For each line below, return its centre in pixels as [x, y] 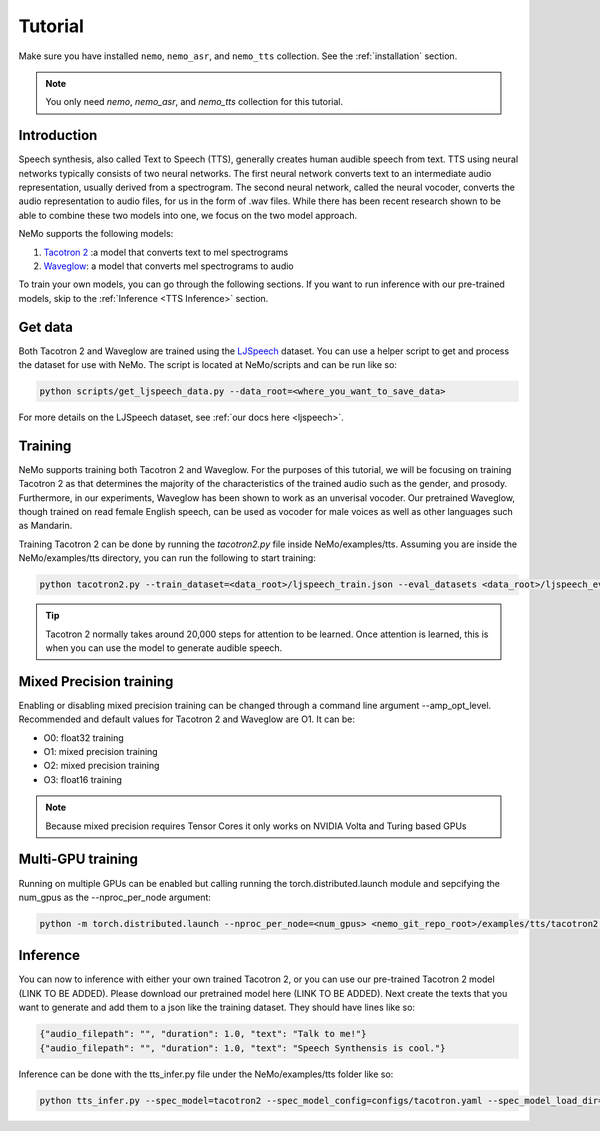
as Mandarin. [45, 526]
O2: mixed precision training [101, 766]
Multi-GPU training [78, 859]
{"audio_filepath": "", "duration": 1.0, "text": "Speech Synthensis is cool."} [242, 1048]
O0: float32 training [83, 737]
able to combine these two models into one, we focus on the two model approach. [188, 215]
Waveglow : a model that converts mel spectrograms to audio [168, 266]
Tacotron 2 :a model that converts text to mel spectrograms [166, 252]
